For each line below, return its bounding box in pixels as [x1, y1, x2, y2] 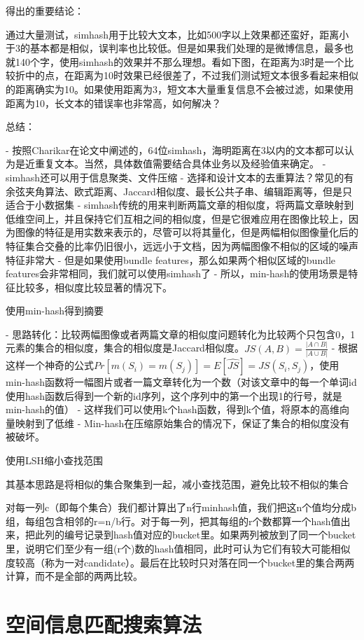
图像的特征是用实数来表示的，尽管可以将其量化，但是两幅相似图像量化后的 [15, 225, 358, 239]
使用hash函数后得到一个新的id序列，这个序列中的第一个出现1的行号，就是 [6, 388, 342, 403]
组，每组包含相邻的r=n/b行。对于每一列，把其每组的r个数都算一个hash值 [6, 513, 341, 528]
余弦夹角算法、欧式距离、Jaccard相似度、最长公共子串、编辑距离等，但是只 [6, 183, 352, 198]
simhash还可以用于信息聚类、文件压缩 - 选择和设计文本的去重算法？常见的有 [6, 169, 354, 184]
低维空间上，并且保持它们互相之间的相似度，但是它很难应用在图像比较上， [6, 211, 349, 225]
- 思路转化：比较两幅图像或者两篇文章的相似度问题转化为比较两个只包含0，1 [6, 326, 356, 341]
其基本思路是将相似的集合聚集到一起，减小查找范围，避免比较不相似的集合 [6, 476, 349, 491]
